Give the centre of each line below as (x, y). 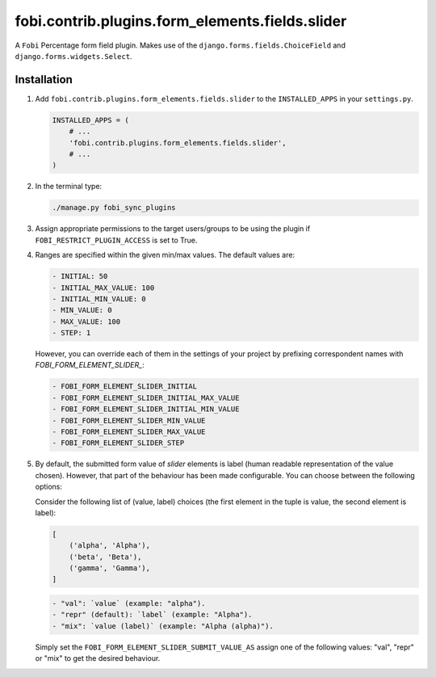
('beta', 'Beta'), (105, 557)
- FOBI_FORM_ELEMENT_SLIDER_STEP (118, 443)
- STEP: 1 (71, 333)
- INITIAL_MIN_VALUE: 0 (99, 299)
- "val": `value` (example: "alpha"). (129, 603)
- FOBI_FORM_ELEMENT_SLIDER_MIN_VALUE (129, 420)
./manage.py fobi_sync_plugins (114, 208)
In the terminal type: (69, 187)
